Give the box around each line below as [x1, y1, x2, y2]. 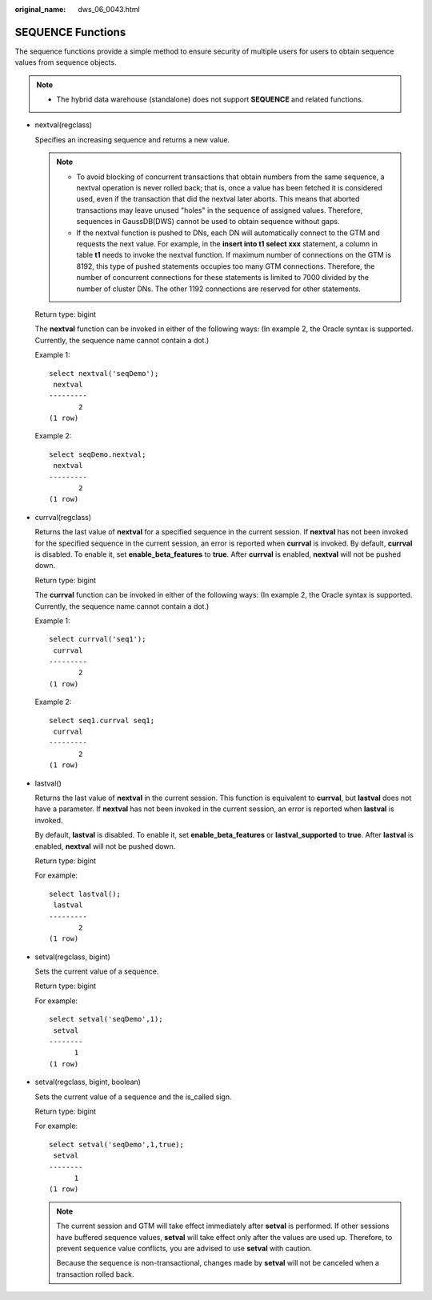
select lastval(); [49, 889, 122, 898]
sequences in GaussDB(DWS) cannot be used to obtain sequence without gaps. [76, 217, 340, 226]
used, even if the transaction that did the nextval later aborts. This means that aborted [76, 194, 360, 204]
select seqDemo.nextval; [49, 450, 146, 459]
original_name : [14, 5, 66, 14]
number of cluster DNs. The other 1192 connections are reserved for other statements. [76, 284, 362, 294]
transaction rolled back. [56, 1269, 134, 1279]
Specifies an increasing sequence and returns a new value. [34, 134, 230, 144]
